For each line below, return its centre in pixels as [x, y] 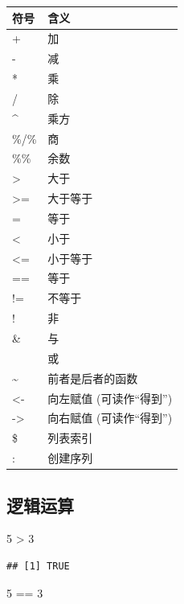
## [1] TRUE [38, 566]
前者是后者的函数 [93, 378]
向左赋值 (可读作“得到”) [110, 398]
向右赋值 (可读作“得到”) [110, 418]
